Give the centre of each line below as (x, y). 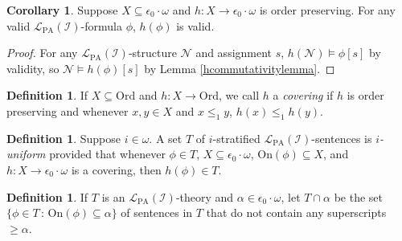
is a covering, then (116, 169)
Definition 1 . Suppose (64, 138)
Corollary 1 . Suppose (62, 10)
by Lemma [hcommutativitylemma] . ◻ (240, 68)
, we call (239, 95)
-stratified (236, 138)
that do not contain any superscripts (296, 212)
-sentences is (342, 138)
